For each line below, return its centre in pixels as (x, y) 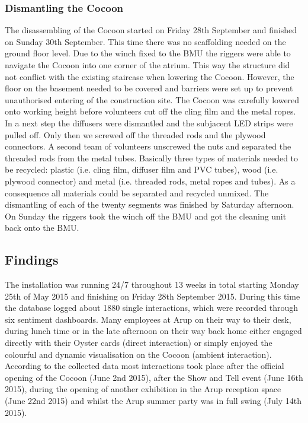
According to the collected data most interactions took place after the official (145, 366)
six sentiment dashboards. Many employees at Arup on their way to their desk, (148, 319)
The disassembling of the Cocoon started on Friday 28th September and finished (151, 30)
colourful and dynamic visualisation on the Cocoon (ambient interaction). (138, 354)
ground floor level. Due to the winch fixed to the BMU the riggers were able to (148, 53)
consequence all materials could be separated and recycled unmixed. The (137, 193)
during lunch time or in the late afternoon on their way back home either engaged (153, 331)
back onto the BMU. (42, 228)
